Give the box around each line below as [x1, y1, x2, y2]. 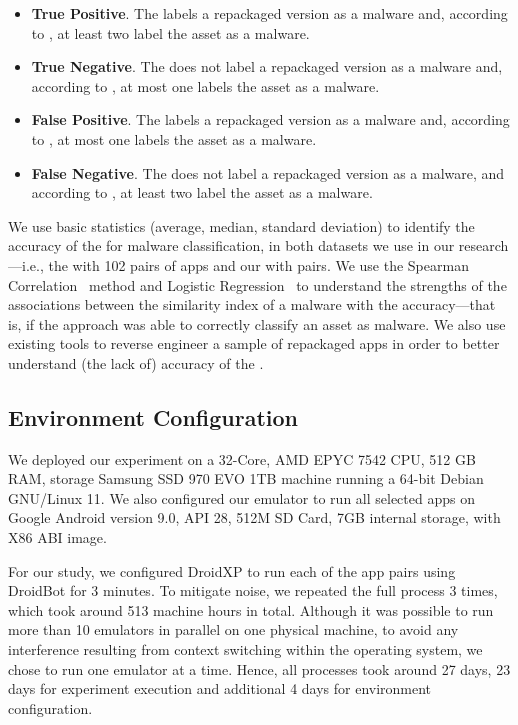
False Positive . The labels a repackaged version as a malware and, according [31, 109, 510, 130]
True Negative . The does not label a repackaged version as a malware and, [31, 56, 503, 77]
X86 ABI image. [8, 527, 107, 548]
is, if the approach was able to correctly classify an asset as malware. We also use [8, 313, 506, 334]
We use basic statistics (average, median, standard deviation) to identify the [8, 215, 475, 236]
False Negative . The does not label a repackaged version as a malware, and [31, 162, 505, 183]
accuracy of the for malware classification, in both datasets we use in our [8, 235, 455, 256]
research [458, 235, 509, 256]
